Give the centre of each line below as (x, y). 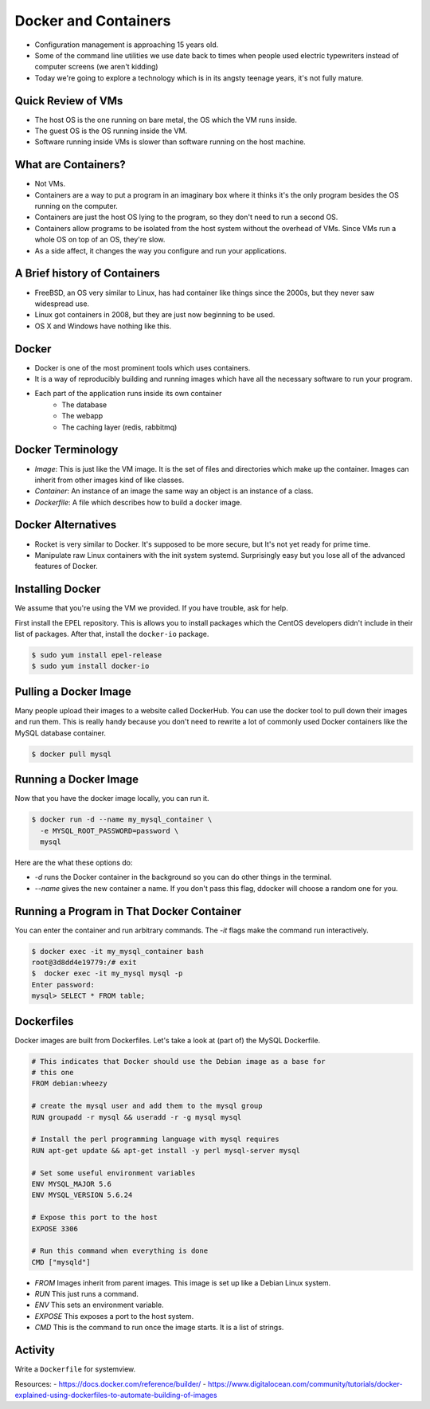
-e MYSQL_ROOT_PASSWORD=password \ (109, 830)
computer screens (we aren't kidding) (96, 67)
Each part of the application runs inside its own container (128, 394)
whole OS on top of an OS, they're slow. (100, 240)
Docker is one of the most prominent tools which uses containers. (143, 367)
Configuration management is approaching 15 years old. (127, 45)
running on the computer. (76, 206)
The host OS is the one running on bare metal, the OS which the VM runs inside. (166, 120)
